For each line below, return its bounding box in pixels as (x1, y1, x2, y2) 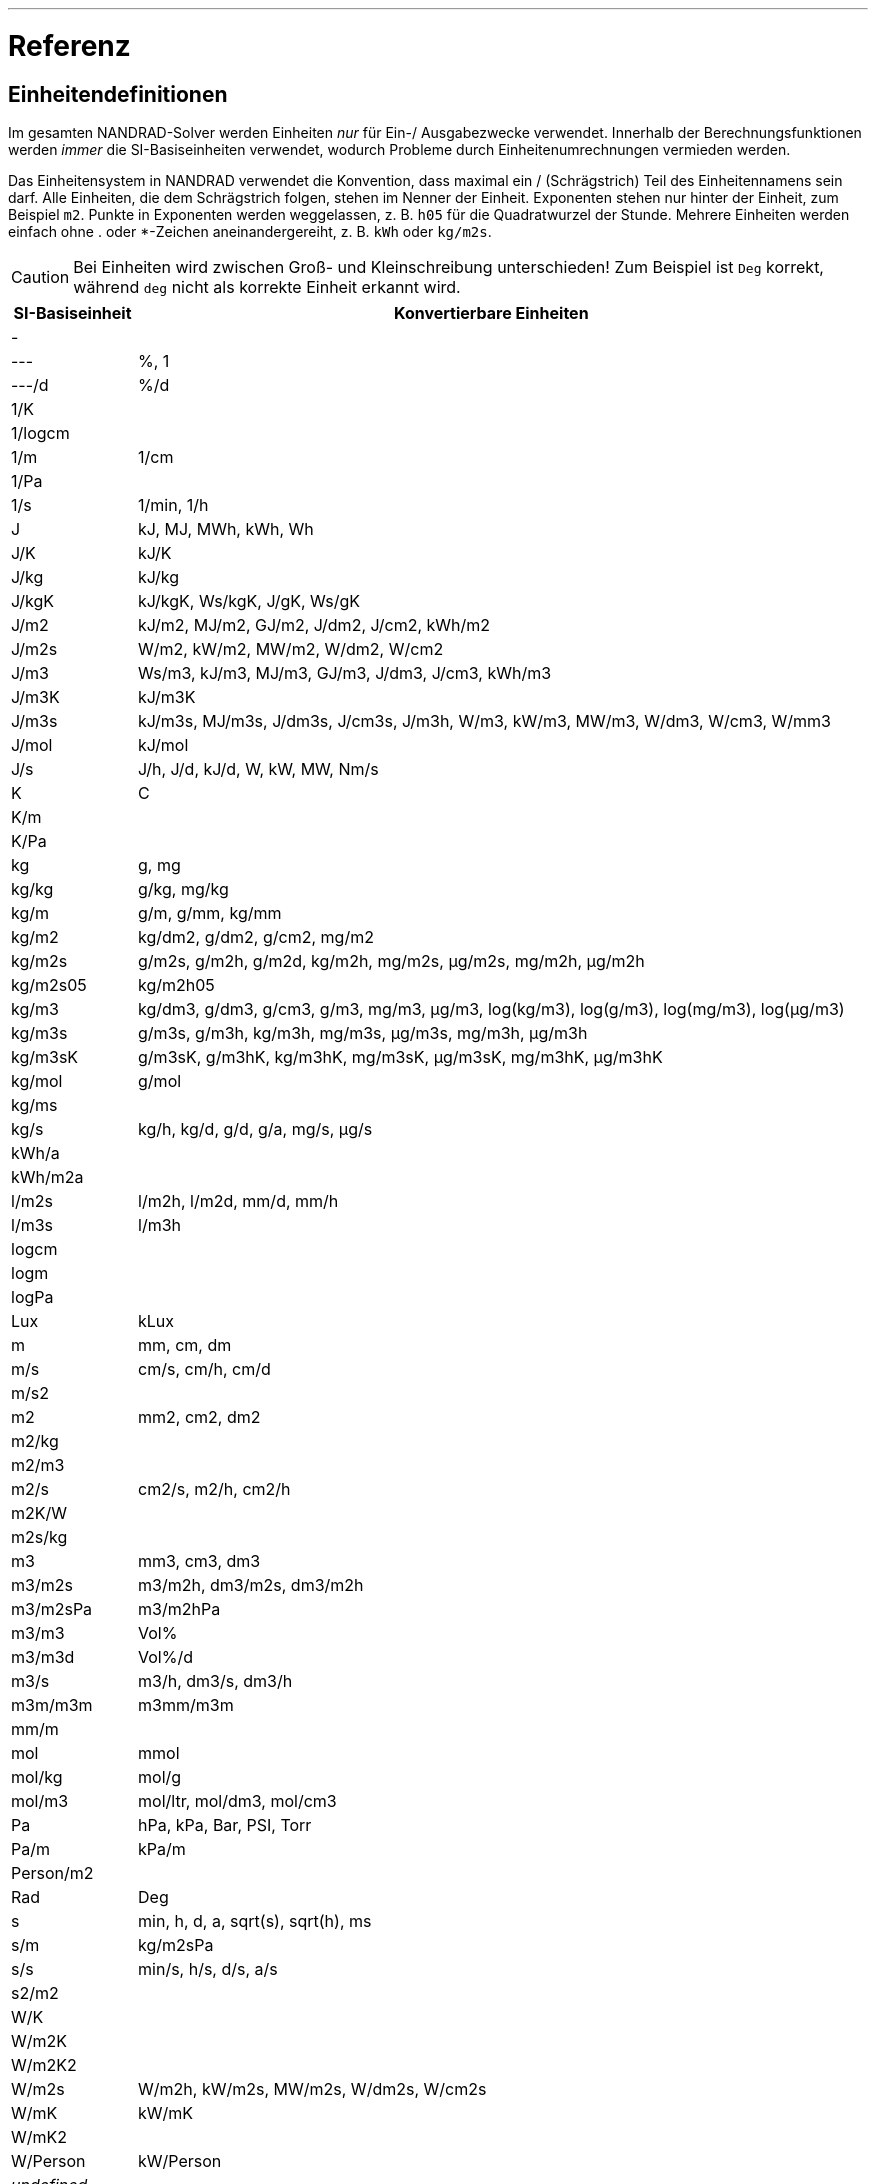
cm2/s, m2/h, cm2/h (138, 1478, 291, 1499)
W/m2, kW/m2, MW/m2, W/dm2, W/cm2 (138, 638, 444, 659)
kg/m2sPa (138, 1934, 214, 1955)
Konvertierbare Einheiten (394, 302, 589, 323)
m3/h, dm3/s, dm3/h (138, 1670, 293, 1691)
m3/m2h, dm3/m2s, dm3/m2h (138, 1574, 364, 1595)
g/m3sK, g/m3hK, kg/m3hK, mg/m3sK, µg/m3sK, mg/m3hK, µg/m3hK (138, 1046, 663, 1067)
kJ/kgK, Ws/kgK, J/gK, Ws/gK (138, 590, 361, 611)
